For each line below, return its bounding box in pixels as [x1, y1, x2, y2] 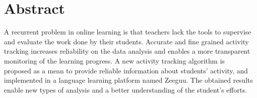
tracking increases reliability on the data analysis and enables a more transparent [4, 46, 250, 56]
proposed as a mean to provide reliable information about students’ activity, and [4, 65, 248, 75]
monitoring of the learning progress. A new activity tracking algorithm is [4, 55, 225, 65]
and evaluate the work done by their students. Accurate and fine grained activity [4, 36, 249, 46]
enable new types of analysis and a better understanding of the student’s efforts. [4, 84, 247, 95]
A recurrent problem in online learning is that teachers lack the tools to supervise [4, 27, 251, 37]
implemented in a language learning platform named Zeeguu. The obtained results [4, 75, 253, 85]
